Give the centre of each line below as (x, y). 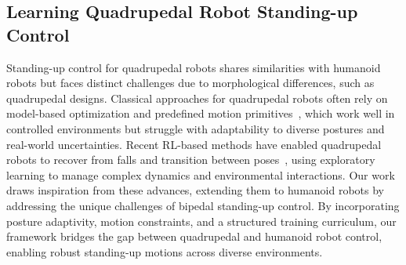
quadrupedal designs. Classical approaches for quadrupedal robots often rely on (197, 98)
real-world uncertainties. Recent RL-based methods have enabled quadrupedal (194, 144)
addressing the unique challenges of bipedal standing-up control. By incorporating (203, 205)
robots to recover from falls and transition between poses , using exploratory (191, 160)
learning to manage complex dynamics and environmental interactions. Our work (201, 174)
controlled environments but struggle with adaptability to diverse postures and (196, 128)
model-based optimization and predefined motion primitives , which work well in (201, 113)
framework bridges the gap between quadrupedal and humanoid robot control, (194, 236)
